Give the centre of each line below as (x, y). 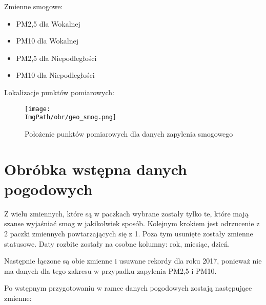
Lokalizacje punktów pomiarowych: (59, 92)
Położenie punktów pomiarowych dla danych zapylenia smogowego (129, 133)
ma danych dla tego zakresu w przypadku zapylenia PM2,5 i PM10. (110, 270)
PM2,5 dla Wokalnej (48, 23)
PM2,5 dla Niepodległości (56, 58)
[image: (38, 109)
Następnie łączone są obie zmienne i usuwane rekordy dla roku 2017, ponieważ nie (133, 261)
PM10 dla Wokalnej (47, 41)
